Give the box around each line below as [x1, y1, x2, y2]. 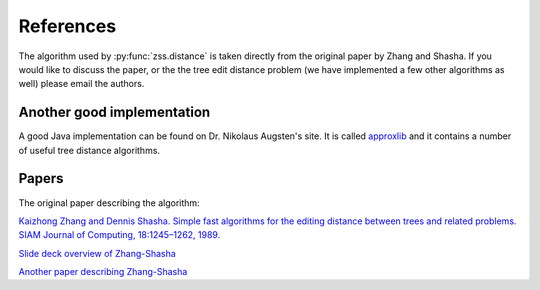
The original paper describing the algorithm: [18, 196, 200, 209]
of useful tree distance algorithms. [18, 144, 160, 156]
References [18, 15, 117, 37]
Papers [18, 170, 64, 187]
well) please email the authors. [18, 78, 145, 90]
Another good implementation [18, 104, 211, 121]
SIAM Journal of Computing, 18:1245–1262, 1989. [18, 229, 221, 241]
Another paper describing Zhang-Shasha [18, 266, 188, 278]
